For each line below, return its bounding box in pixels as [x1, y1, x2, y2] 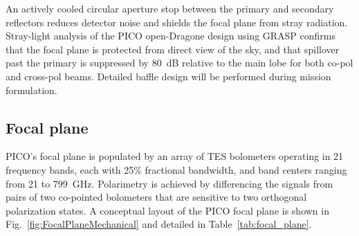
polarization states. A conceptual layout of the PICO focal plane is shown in [6, 203, 329, 217]
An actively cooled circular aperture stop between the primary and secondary [6, 1, 334, 15]
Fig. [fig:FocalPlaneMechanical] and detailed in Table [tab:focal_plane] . [6, 217, 312, 231]
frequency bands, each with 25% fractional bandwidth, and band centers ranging [6, 162, 347, 176]
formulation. [6, 82, 57, 97]
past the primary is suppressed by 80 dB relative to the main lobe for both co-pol [6, 55, 353, 70]
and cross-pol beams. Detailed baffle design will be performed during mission [6, 69, 331, 83]
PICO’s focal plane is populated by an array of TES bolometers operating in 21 [6, 149, 344, 163]
